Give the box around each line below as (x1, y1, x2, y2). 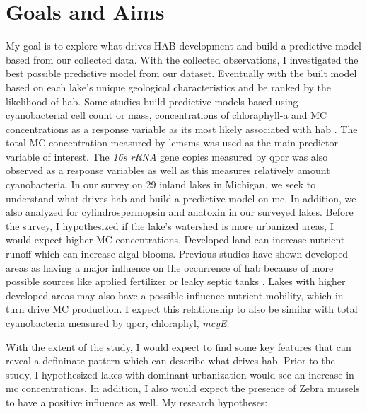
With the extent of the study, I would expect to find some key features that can (6, 339, 351, 354)
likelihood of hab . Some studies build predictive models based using (6, 93, 298, 108)
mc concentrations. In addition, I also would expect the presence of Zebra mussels (6, 381, 360, 396)
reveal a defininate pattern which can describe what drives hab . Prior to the (6, 353, 335, 368)
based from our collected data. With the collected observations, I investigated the (6, 52, 359, 67)
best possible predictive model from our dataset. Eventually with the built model (6, 66, 357, 81)
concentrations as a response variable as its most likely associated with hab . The (6, 121, 358, 136)
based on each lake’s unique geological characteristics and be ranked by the (6, 79, 332, 94)
